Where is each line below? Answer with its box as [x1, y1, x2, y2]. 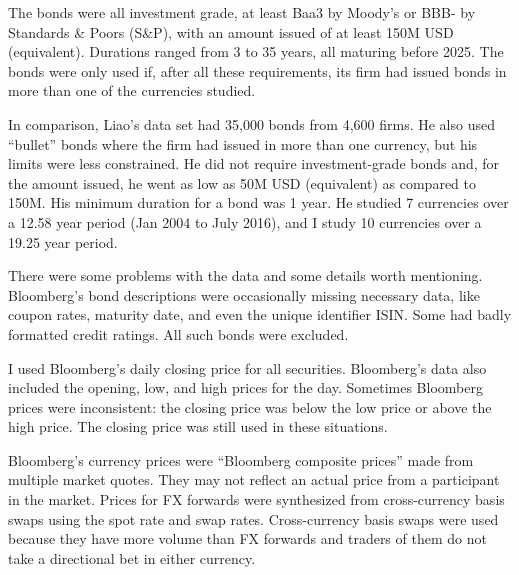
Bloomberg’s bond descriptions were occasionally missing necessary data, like [8, 284, 480, 305]
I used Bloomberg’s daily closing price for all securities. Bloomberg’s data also [8, 357, 487, 378]
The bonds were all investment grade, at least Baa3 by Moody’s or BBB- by [8, 2, 476, 22]
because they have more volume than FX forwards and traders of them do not [8, 528, 487, 549]
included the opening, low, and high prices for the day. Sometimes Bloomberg [8, 377, 483, 398]
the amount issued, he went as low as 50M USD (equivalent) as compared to [8, 172, 477, 193]
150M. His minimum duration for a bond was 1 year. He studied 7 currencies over [8, 192, 509, 213]
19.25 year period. [8, 231, 118, 252]
